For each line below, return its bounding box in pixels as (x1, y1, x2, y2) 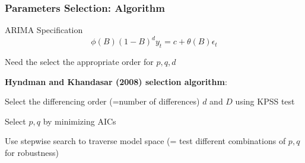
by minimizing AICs (43, 115, 116, 127)
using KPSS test (235, 95, 295, 107)
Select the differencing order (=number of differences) (5, 95, 200, 107)
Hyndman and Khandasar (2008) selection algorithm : (5, 75, 227, 87)
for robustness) (5, 146, 59, 159)
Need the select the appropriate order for (5, 56, 154, 68)
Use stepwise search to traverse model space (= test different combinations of (5, 135, 286, 147)
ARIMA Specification (5, 24, 83, 36)
